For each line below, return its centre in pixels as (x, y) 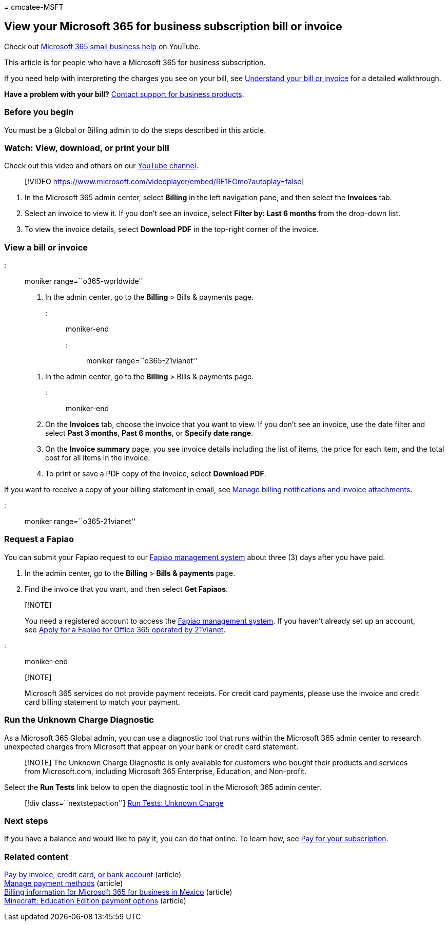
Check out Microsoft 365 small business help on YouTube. (102, 46)
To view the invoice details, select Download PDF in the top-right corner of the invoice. (172, 229)
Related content (36, 856)
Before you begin (39, 112)
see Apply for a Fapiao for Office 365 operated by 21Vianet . (125, 629)
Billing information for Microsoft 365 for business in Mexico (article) (118, 892)
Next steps (26, 821)
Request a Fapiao (39, 539)
